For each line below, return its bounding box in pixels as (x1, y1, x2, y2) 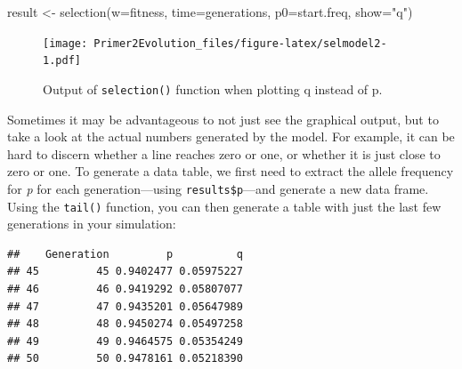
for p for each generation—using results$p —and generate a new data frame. (7, 179, 429, 197)
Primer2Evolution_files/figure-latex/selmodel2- (93, 36, 387, 50)
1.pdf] (43, 54, 81, 68)
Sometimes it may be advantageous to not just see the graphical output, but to (7, 109, 439, 128)
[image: (43, 36, 88, 50)
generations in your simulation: (7, 214, 176, 233)
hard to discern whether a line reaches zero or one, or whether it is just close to (7, 144, 441, 163)
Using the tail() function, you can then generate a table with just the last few (7, 197, 442, 215)
